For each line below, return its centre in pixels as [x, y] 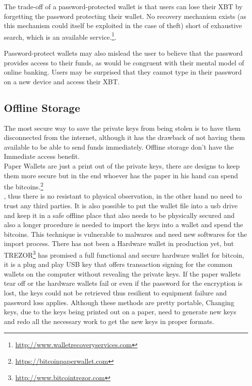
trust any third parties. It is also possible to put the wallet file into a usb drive [121, 206]
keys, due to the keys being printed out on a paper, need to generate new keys [120, 312]
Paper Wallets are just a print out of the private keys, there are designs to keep [122, 165]
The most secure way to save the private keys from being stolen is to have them [122, 128]
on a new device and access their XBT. [62, 81]
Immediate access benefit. [42, 156]
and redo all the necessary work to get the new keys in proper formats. [109, 321]
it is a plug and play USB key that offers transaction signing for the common [118, 264]
